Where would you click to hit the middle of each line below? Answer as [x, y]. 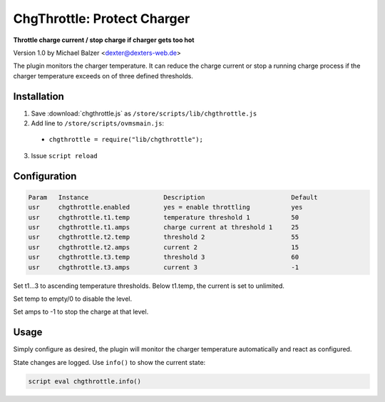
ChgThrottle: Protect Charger [102, 19]
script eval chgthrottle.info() [85, 381]
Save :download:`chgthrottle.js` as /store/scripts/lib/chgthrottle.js [144, 113]
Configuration [45, 176]
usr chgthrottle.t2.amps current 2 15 [164, 247]
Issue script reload [64, 155]
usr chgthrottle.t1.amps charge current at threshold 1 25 [164, 227]
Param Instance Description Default [173, 197]
